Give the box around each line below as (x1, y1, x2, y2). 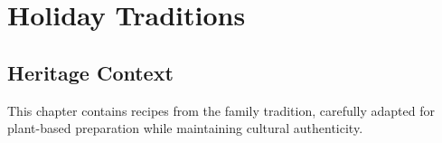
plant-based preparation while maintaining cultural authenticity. (7, 119, 363, 138)
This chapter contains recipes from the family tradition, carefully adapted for (7, 100, 436, 119)
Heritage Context (7, 58, 174, 86)
